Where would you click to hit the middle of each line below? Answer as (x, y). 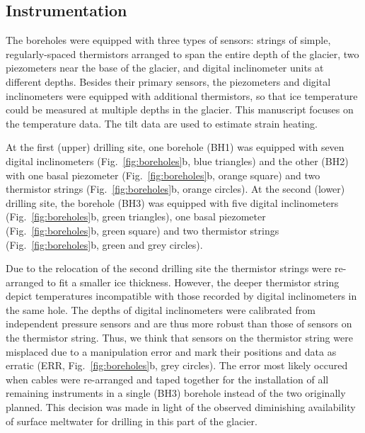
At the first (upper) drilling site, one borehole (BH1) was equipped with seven (175, 147)
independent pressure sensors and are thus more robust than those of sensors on (179, 324)
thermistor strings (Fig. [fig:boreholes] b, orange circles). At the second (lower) (175, 189)
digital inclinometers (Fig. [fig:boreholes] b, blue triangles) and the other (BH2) (177, 161)
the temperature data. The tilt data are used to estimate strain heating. (162, 123)
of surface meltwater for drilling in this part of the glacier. (132, 421)
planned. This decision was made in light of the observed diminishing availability (181, 407)
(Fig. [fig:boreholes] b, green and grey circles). (104, 244)
